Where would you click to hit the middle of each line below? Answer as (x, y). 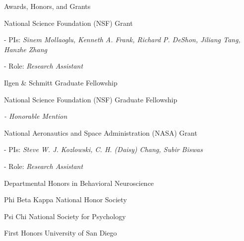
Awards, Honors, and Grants (47, 6)
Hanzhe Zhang (26, 49)
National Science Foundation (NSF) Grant (68, 23)
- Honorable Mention (36, 116)
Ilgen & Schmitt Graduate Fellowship (61, 82)
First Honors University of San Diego (61, 233)
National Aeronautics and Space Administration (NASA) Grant (101, 132)
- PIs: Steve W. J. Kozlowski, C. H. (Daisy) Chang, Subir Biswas (103, 149)
